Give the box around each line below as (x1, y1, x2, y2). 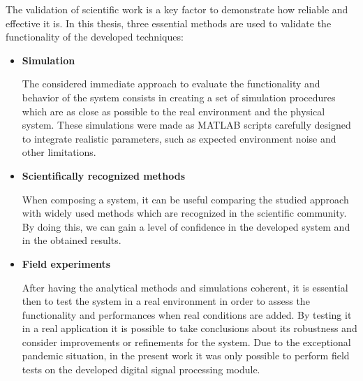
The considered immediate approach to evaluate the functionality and (22, 76, 320, 91)
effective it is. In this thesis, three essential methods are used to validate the (6, 15, 332, 30)
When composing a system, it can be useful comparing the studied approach (22, 192, 349, 206)
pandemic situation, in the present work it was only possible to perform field (22, 348, 350, 363)
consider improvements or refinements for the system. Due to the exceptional (22, 334, 351, 349)
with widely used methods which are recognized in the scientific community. (22, 206, 347, 220)
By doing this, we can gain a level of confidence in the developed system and (22, 219, 350, 233)
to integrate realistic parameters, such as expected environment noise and (22, 131, 336, 145)
